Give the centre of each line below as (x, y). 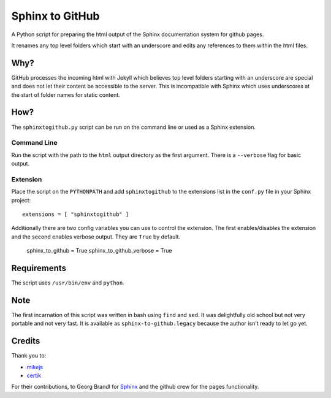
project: (21, 200)
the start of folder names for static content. (66, 94)
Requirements (39, 268)
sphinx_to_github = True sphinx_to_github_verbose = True (99, 251)
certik (34, 376)
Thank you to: (29, 356)
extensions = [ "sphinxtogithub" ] (76, 214)
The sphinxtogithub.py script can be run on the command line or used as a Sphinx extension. (133, 127)
